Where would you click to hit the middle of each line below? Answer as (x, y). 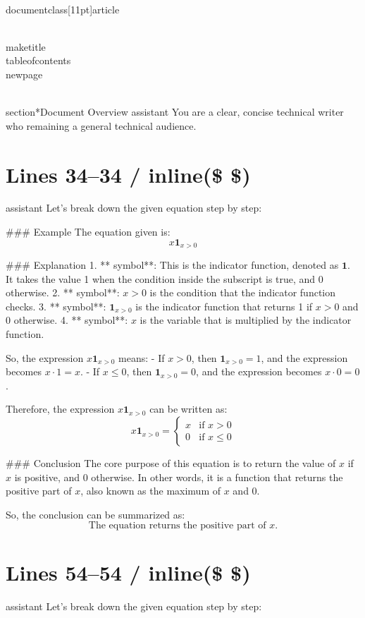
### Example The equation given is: (88, 232)
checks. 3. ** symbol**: (56, 306)
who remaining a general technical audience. (101, 125)
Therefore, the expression (60, 409)
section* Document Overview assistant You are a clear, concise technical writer (175, 112)
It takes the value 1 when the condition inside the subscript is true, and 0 (165, 278)
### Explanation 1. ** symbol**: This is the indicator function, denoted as (172, 265)
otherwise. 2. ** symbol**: (63, 292)
